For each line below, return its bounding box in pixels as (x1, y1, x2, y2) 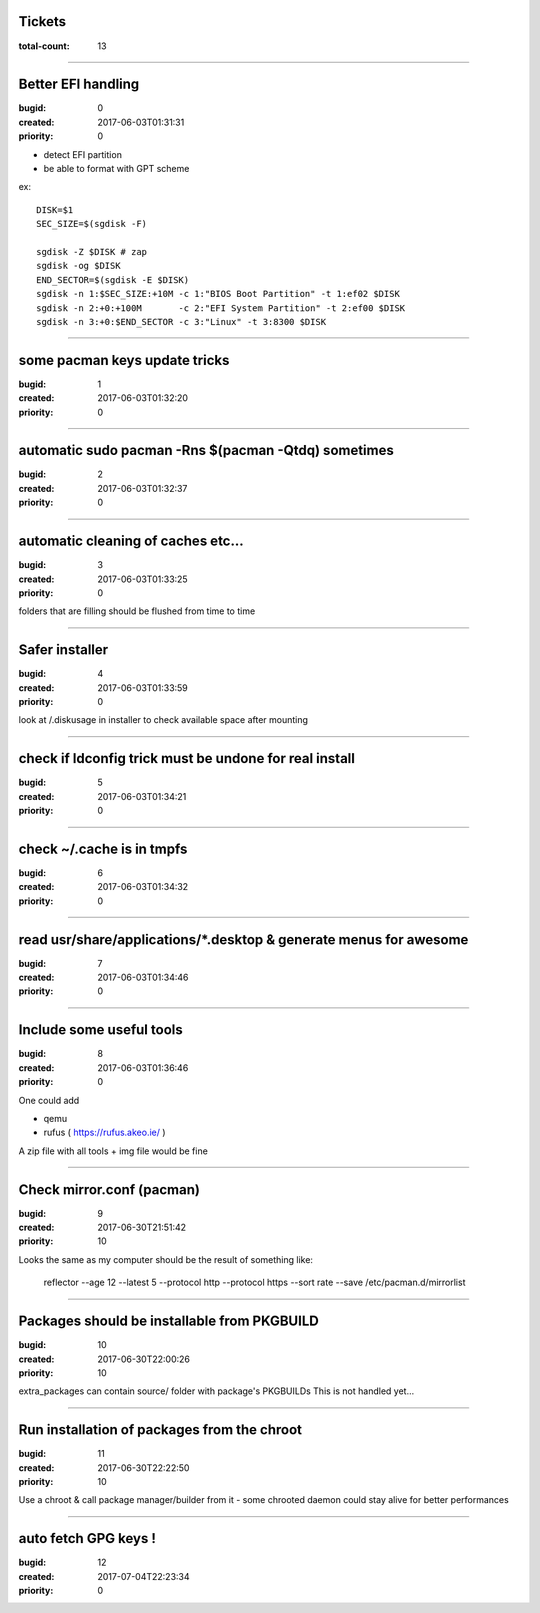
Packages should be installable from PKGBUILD (18, 1313, 319, 1330)
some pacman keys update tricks (18, 351, 230, 369)
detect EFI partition (43, 148, 122, 160)
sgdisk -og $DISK (36, 260, 121, 272)
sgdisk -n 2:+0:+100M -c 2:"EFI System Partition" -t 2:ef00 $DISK (36, 302, 406, 314)
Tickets (18, 13, 67, 30)
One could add (18, 1094, 80, 1106)
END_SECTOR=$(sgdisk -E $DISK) (36, 274, 190, 285)
